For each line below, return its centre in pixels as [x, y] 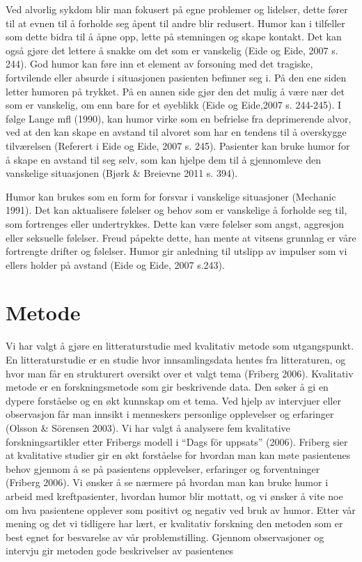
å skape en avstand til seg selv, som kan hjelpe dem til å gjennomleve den [164, 159]
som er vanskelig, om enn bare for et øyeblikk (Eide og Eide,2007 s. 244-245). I [174, 105]
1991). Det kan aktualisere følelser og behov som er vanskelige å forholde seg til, [176, 210]
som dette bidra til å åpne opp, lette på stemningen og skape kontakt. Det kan [174, 37]
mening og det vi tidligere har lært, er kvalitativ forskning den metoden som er [174, 523]
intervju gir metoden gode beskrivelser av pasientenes [120, 551]
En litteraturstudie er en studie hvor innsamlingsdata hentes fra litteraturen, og [176, 359]
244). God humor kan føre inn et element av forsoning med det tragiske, [159, 64]
